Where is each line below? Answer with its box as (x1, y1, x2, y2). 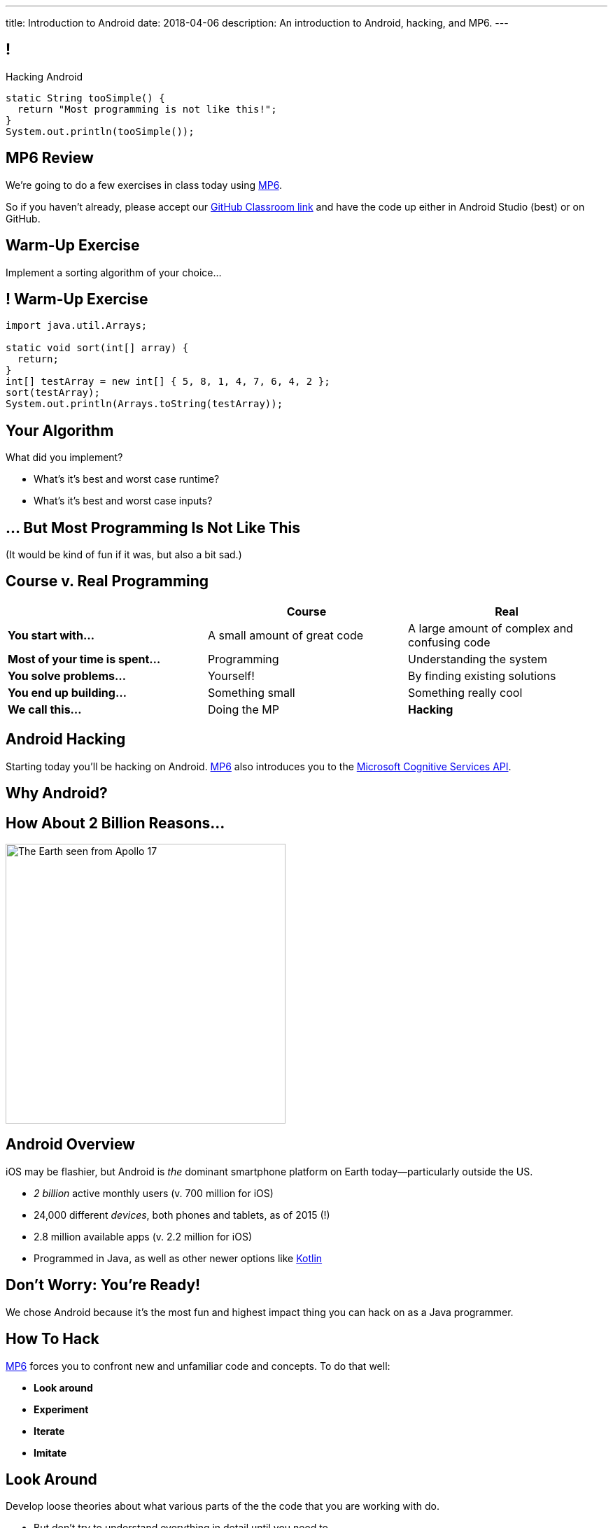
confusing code (407, 635, 491, 649)
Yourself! (207, 668, 255, 683)
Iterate (34, 1424, 65, 1437)
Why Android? (6, 784, 108, 802)
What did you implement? (6, 451, 123, 464)
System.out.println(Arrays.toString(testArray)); (6, 398, 283, 410)
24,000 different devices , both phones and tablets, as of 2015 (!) (34, 1208, 330, 1221)
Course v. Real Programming (6, 572, 209, 590)
